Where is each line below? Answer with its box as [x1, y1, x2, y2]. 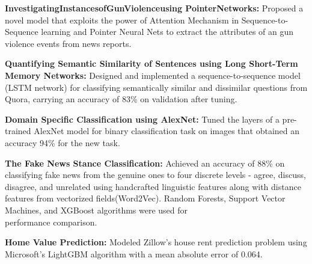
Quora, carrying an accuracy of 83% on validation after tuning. [5, 93, 237, 105]
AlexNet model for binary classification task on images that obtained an [34, 124, 300, 137]
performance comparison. [5, 215, 97, 228]
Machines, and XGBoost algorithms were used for [5, 203, 188, 216]
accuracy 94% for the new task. [5, 136, 120, 149]
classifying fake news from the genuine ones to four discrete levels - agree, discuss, [5, 168, 306, 181]
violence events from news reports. [5, 37, 132, 49]
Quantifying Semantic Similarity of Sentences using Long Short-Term [5, 57, 298, 70]
